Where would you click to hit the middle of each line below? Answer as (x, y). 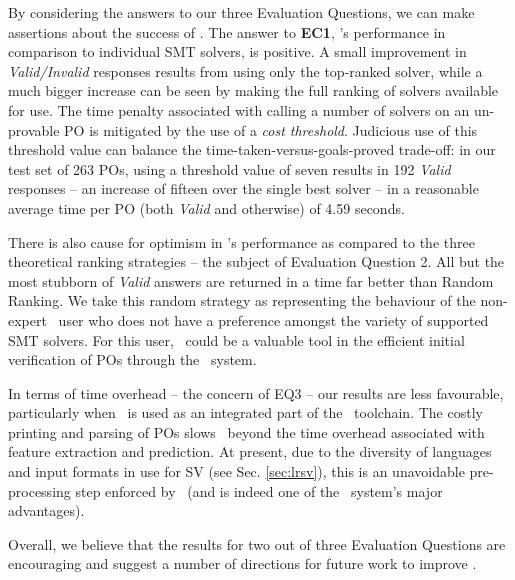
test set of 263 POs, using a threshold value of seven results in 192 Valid (229, 168)
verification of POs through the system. (132, 359)
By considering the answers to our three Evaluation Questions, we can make (241, 12)
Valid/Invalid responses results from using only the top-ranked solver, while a (245, 70)
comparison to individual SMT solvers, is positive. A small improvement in (237, 51)
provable (34, 129)
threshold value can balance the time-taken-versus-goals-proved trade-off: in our (252, 149)
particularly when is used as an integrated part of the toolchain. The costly (245, 412)
